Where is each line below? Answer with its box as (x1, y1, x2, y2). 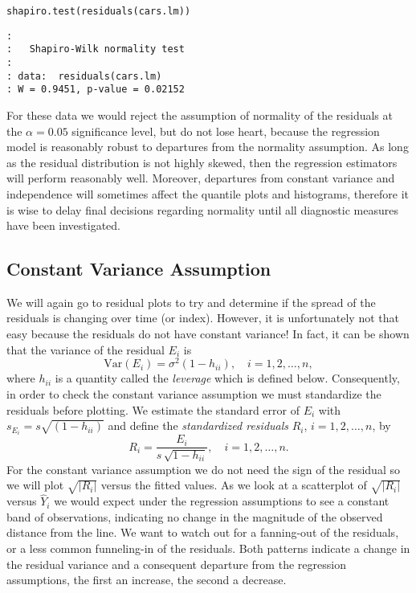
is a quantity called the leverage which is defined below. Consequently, (55, 370, 400, 386)
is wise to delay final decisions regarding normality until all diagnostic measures (6, 201, 398, 218)
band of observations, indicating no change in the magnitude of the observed (6, 508, 383, 525)
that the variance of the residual (6, 341, 165, 358)
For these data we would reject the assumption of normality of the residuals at (6, 106, 393, 123)
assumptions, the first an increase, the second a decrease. (6, 571, 287, 588)
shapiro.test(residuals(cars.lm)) (6, 6, 191, 17)
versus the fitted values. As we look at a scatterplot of (100, 476, 367, 493)
